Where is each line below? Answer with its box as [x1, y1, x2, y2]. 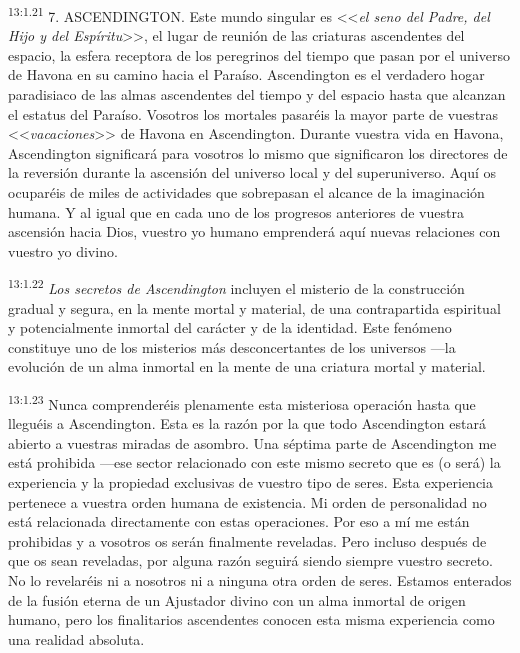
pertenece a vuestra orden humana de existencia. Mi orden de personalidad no [8, 491, 487, 512]
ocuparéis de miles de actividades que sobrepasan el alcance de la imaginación [8, 182, 485, 202]
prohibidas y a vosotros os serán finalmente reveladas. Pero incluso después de [8, 530, 487, 551]
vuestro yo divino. [8, 240, 118, 261]
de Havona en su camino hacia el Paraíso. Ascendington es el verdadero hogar [8, 64, 485, 85]
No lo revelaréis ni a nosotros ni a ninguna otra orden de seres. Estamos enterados [8, 570, 512, 590]
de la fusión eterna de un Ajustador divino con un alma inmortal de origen [8, 589, 466, 610]
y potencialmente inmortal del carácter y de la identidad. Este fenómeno [8, 317, 452, 338]
